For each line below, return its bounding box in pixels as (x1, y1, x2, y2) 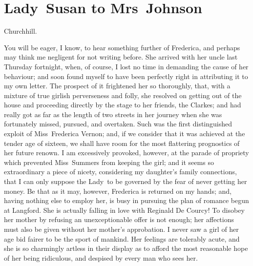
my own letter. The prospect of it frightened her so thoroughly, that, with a (4, 81, 231, 91)
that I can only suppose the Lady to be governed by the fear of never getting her (4, 176, 247, 186)
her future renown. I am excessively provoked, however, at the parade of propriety (4, 147, 249, 158)
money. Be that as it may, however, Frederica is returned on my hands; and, (4, 185, 232, 196)
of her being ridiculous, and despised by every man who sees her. (4, 252, 198, 263)
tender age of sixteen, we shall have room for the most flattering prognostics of (4, 138, 240, 148)
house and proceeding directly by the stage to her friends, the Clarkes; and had (4, 100, 241, 110)
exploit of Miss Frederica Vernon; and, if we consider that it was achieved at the (4, 128, 245, 139)
